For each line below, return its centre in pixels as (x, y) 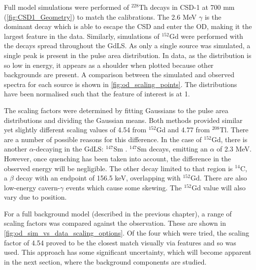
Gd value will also (219, 187)
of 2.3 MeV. (234, 149)
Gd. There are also (219, 178)
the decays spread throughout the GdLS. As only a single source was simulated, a (127, 45)
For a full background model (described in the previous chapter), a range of (118, 213)
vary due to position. (35, 197)
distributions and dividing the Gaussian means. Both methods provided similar (123, 120)
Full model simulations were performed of (67, 7)
